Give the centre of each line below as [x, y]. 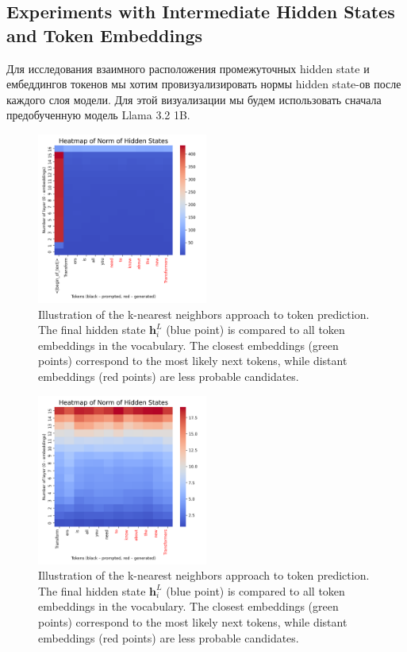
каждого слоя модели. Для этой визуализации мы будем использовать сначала [194, 99]
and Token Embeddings [105, 35]
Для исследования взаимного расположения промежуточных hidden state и [188, 68]
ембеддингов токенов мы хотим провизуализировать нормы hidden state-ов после [204, 84]
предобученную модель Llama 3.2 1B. [98, 115]
